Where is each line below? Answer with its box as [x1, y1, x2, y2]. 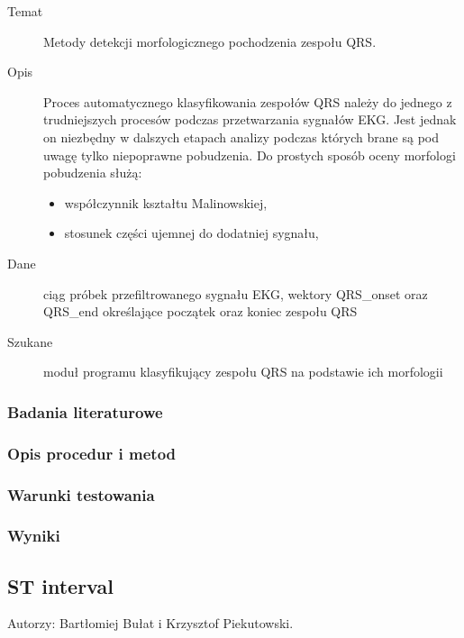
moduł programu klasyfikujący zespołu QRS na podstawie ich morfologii [43, 362, 443, 381]
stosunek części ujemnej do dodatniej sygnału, [64, 223, 319, 242]
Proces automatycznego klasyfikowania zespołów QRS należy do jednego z [43, 92, 452, 111]
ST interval [7, 571, 114, 599]
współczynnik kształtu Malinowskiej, [64, 193, 268, 212]
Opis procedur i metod [7, 442, 177, 464]
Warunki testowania [7, 483, 155, 506]
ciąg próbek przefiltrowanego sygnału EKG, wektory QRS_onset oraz [43, 284, 428, 303]
